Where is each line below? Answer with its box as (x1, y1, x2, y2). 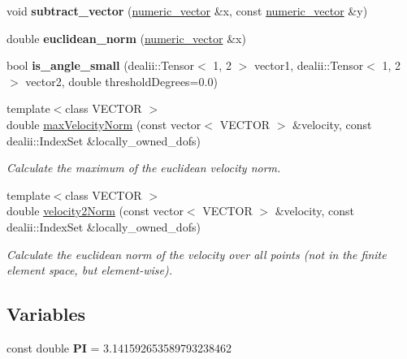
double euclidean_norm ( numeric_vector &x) (6, 29, 246, 46)
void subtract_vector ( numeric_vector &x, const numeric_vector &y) (6, 2, 368, 19)
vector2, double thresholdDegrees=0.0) (25, 72, 218, 89)
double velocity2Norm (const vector (6, 202, 184, 219)
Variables (6, 301, 86, 327)
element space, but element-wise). (6, 262, 172, 279)
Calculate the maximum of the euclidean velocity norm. (6, 159, 281, 176)
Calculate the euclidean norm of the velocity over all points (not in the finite (6, 245, 387, 262)
